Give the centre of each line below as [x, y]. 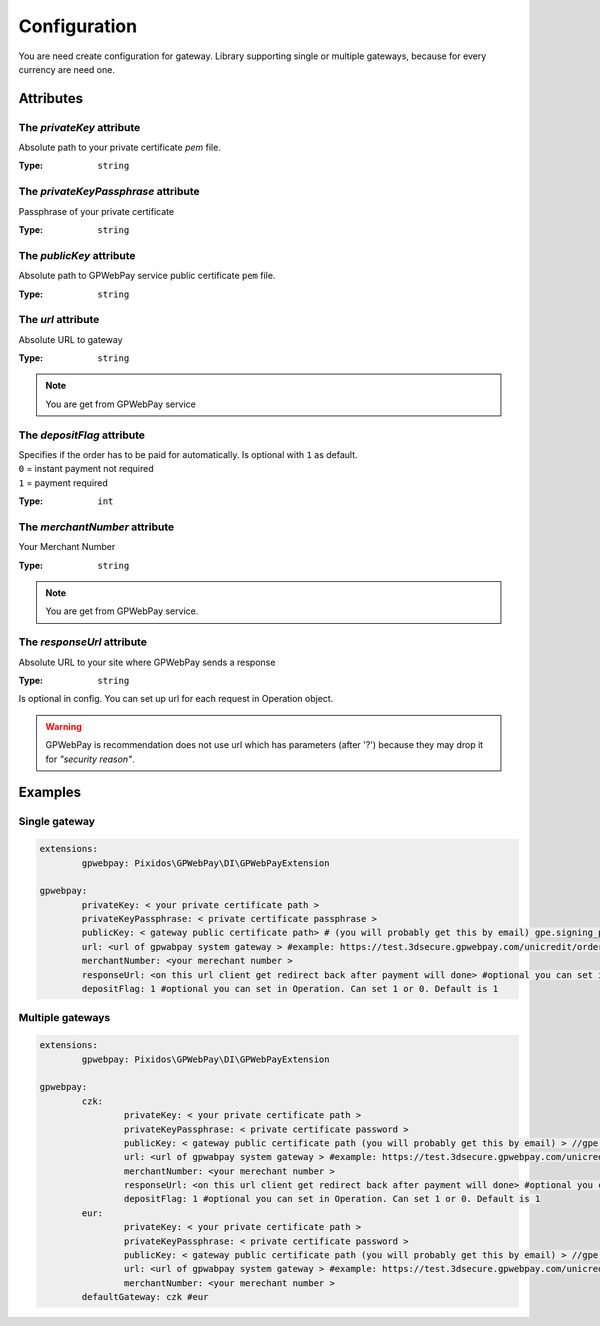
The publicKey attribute [77, 255]
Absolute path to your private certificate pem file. [120, 147]
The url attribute [59, 320]
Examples [50, 792]
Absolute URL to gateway [71, 339]
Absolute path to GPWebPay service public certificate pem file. [147, 276]
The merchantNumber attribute [96, 527]
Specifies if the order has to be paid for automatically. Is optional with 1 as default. [188, 454]
